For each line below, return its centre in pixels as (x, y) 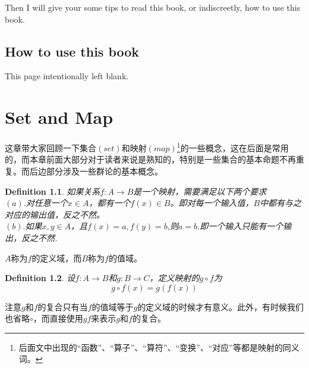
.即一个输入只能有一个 (240, 226)
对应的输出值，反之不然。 (55, 214)
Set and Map (59, 117)
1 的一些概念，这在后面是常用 (233, 147)
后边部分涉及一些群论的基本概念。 (96, 171)
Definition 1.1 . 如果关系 (53, 191)
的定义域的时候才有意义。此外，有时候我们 (221, 306)
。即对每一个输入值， (212, 203)
